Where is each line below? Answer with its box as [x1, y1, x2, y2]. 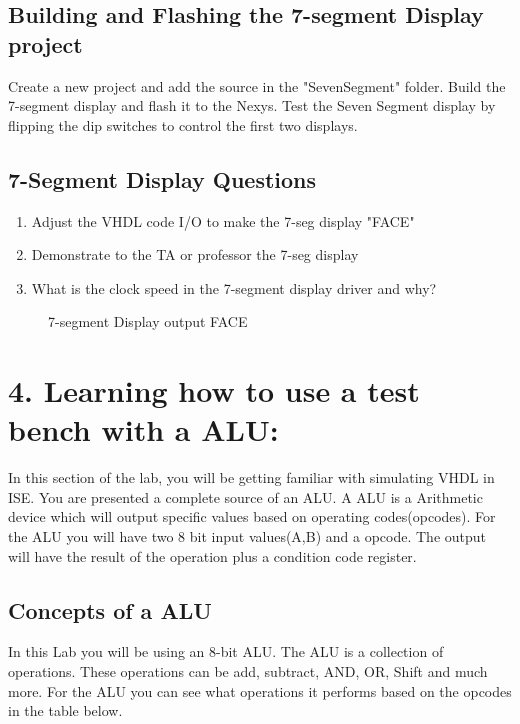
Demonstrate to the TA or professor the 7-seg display [31, 244, 359, 265]
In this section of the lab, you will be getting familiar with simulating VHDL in [8, 467, 495, 488]
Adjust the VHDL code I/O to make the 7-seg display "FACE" [31, 210, 415, 231]
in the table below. [8, 700, 123, 721]
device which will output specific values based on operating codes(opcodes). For [8, 506, 496, 527]
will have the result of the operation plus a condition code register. [8, 545, 417, 566]
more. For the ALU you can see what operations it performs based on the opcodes [8, 680, 512, 701]
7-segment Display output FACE [48, 311, 248, 332]
